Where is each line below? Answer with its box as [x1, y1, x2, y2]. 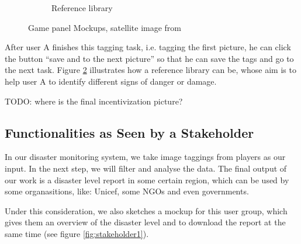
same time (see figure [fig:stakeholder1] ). [5, 227, 149, 239]
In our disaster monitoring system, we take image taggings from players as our [5, 151, 286, 163]
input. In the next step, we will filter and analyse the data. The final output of [5, 162, 287, 174]
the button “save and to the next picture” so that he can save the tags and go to [5, 52, 294, 64]
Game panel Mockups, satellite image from [28, 21, 181, 33]
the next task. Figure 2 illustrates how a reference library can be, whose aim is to [5, 64, 296, 76]
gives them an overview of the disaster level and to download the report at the [5, 216, 286, 228]
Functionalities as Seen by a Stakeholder [5, 123, 254, 141]
